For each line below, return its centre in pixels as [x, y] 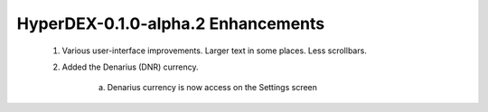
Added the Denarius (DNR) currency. [130, 67]
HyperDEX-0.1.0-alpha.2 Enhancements [171, 23]
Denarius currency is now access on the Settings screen [212, 88]
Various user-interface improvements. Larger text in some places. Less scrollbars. [215, 51]
